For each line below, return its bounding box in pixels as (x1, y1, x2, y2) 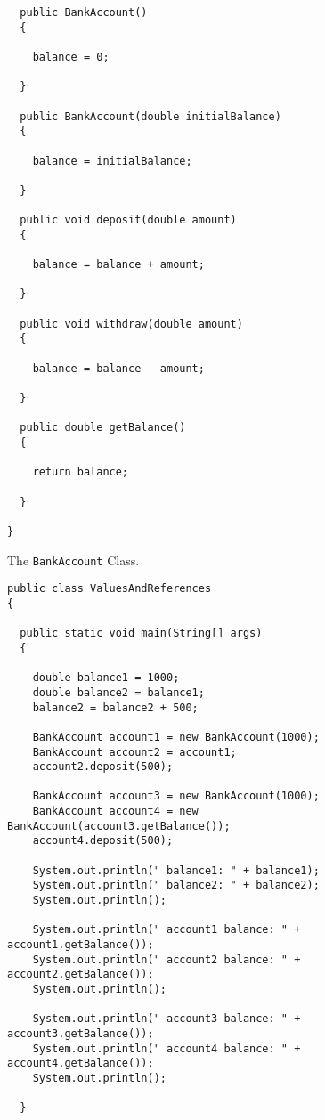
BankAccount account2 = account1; (32, 745, 237, 759)
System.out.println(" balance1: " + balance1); (32, 864, 320, 877)
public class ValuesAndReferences (7, 582, 212, 596)
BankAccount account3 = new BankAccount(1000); (32, 790, 320, 803)
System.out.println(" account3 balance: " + (32, 1012, 301, 1026)
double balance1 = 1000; (32, 671, 180, 685)
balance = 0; (32, 50, 110, 63)
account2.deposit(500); (32, 760, 174, 774)
